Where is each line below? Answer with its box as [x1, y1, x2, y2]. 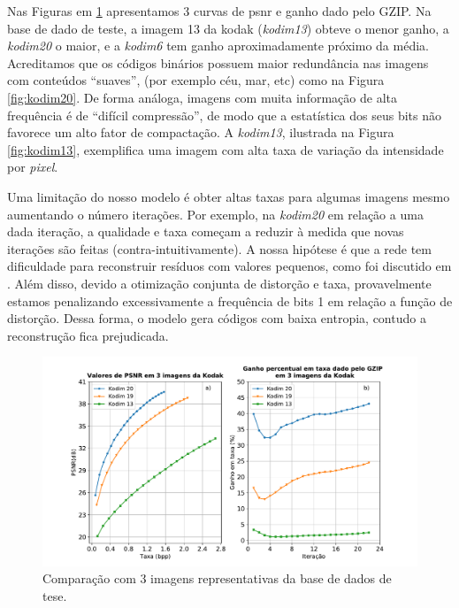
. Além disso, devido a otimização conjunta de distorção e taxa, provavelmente [7, 273, 432, 292]
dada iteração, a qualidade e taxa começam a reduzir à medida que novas [7, 222, 404, 241]
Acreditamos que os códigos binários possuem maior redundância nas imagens [7, 53, 429, 72]
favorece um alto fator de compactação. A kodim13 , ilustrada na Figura [7, 123, 394, 142]
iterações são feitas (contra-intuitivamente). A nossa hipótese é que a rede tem [7, 239, 432, 258]
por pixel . [7, 158, 58, 176]
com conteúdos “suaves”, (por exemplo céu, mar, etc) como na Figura [7, 71, 385, 89]
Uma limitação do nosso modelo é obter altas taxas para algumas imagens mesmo [7, 187, 450, 205]
